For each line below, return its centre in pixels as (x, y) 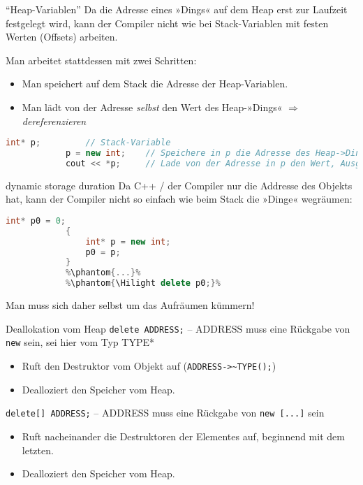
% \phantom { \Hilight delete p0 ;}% (143, 283)
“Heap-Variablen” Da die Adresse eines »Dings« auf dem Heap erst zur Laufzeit (177, 9)
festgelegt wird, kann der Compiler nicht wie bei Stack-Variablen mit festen (167, 23)
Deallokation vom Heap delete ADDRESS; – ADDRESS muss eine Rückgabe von (178, 328)
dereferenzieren (54, 121)
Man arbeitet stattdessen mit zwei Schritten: (101, 60)
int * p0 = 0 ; (36, 220)
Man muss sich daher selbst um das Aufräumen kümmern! (130, 305)
